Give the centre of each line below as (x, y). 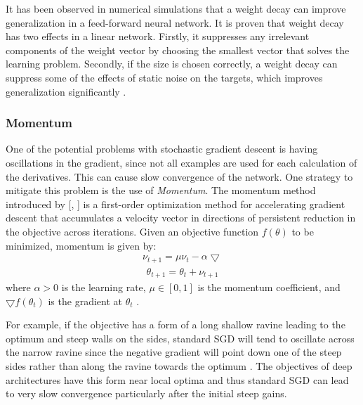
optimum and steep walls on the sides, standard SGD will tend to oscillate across (180, 338)
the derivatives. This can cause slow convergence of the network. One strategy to (179, 176)
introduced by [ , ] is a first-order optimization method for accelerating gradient (176, 204)
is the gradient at (85, 301)
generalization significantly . (66, 91)
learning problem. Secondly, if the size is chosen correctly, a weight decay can (172, 64)
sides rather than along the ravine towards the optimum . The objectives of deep (179, 366)
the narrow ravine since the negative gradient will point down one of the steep (174, 352)
